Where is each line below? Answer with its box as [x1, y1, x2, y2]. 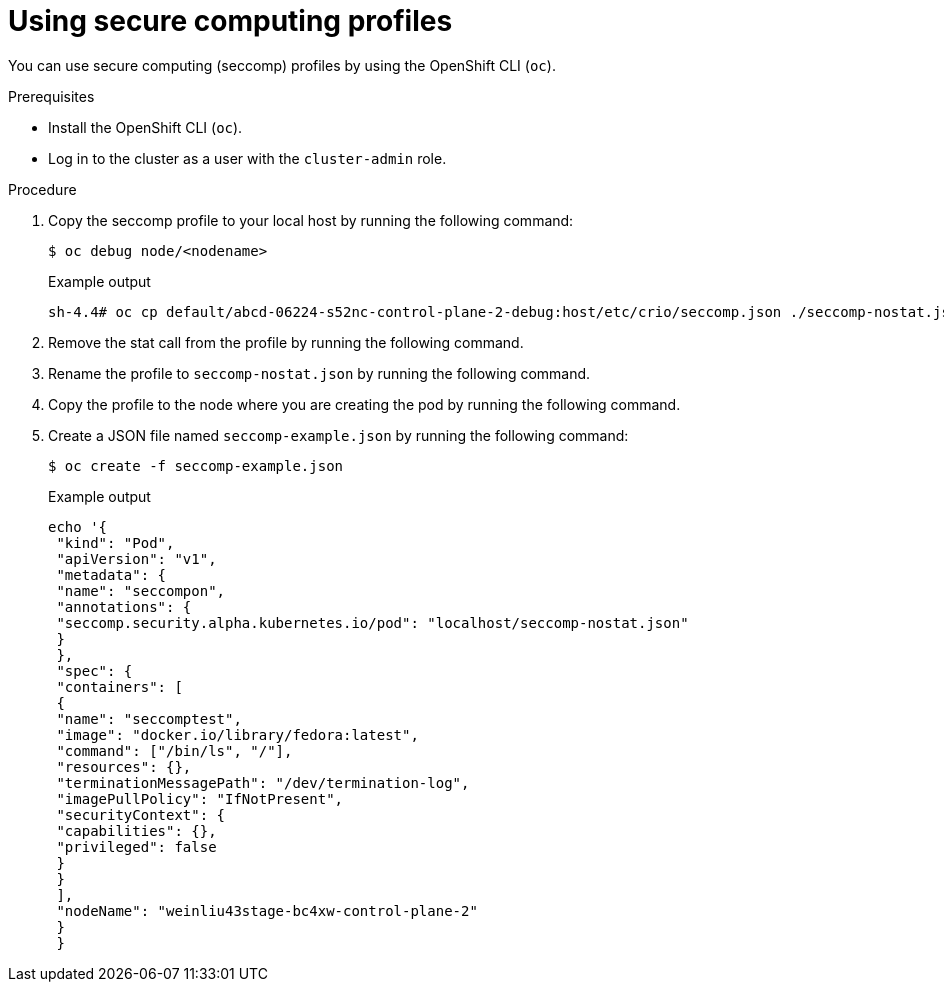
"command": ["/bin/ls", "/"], [56, 742, 293, 759]
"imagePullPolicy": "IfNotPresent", [56, 790, 344, 807]
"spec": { [56, 662, 133, 679]
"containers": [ [56, 678, 183, 695]
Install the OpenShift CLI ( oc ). [48, 118, 243, 136]
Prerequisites [8, 87, 95, 105]
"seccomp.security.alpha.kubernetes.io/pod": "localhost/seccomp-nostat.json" [56, 614, 689, 631]
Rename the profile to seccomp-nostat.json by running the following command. [48, 364, 591, 382]
